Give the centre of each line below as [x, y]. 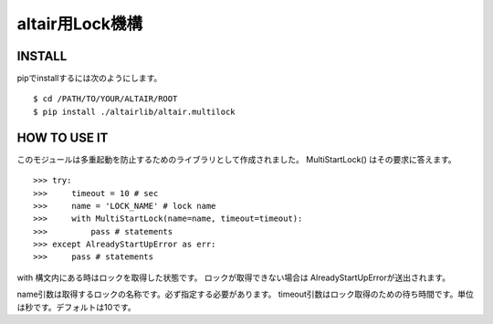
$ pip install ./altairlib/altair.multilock [135, 111]
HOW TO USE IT [63, 137]
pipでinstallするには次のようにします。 [89, 78]
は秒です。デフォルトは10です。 [76, 307]
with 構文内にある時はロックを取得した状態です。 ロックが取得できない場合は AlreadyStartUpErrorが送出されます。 [234, 277]
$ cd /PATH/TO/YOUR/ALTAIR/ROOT [105, 99]
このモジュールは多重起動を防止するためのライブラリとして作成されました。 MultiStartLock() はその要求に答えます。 [236, 159]
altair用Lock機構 [80, 24]
